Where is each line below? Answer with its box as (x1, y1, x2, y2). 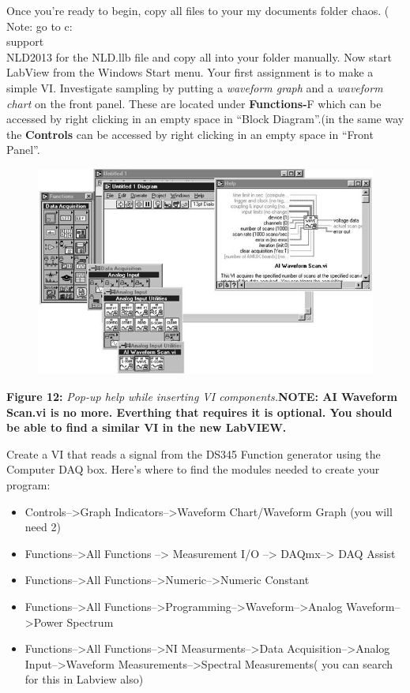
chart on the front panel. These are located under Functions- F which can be (6, 95, 382, 111)
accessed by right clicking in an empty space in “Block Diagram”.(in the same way (6, 111, 404, 127)
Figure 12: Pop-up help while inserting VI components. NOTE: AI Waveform (6, 388, 398, 405)
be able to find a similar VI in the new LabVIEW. (6, 419, 287, 436)
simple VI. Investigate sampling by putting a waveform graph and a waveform (6, 79, 383, 96)
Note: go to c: (6, 17, 73, 34)
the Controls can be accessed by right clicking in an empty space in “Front (6, 125, 374, 142)
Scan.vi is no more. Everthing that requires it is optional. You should (6, 403, 393, 420)
